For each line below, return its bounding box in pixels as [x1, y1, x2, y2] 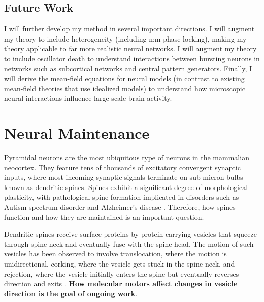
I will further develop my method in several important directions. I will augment [4, 23, 255, 34]
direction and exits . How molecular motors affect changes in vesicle [4, 278, 238, 289]
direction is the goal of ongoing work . [4, 288, 138, 298]
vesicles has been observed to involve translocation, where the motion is [4, 248, 227, 259]
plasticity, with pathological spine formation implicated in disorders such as [4, 192, 239, 202]
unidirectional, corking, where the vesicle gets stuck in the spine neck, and [4, 258, 235, 269]
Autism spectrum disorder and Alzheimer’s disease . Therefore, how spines [4, 202, 236, 212]
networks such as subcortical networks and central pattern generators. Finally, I [4, 63, 252, 73]
